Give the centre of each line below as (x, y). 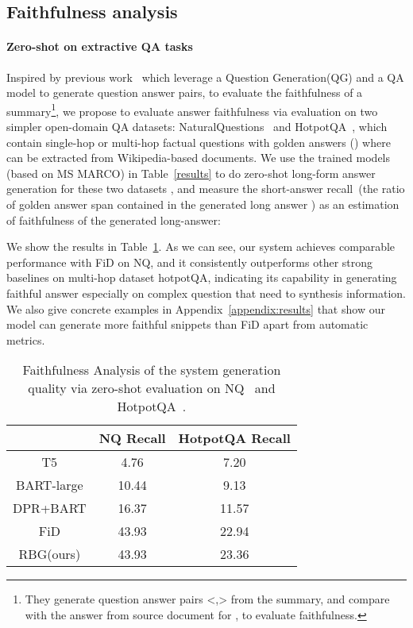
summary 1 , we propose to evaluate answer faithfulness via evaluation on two (192, 110)
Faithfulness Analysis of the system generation (152, 370)
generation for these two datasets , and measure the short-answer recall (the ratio (206, 189)
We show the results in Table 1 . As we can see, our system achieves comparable (201, 247)
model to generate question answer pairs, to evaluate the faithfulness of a (185, 92)
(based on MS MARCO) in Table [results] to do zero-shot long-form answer (191, 173)
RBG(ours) (50, 554)
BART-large (50, 485)
